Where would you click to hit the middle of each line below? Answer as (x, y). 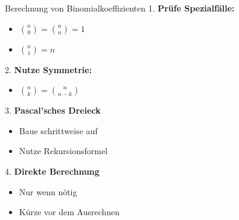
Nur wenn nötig (48, 191)
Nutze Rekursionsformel (63, 151)
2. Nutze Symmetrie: (49, 69)
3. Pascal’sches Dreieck (53, 110)
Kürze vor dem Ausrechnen (69, 212)
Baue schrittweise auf (58, 130)
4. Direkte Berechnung (52, 171)
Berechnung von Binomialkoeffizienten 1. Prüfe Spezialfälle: (120, 8)
